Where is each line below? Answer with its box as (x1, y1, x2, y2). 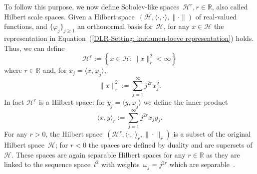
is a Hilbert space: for (38, 97, 105, 107)
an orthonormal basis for (77, 21, 153, 31)
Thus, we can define (4, 42, 65, 53)
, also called (212, 1, 248, 11)
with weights (101, 159, 140, 170)
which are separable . (169, 159, 235, 170)
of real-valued (195, 11, 237, 21)
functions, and (4, 21, 47, 31)
